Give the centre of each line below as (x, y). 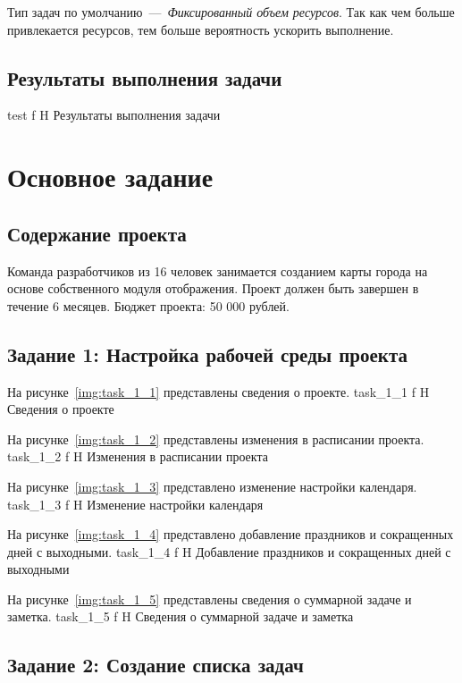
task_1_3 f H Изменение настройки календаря (135, 504)
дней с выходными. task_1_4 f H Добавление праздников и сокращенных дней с (229, 551)
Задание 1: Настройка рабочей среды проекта (207, 354)
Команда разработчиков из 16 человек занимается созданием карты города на (218, 270)
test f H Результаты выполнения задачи (114, 115)
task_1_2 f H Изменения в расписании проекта (138, 456)
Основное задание (110, 177)
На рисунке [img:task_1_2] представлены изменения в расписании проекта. (216, 438)
